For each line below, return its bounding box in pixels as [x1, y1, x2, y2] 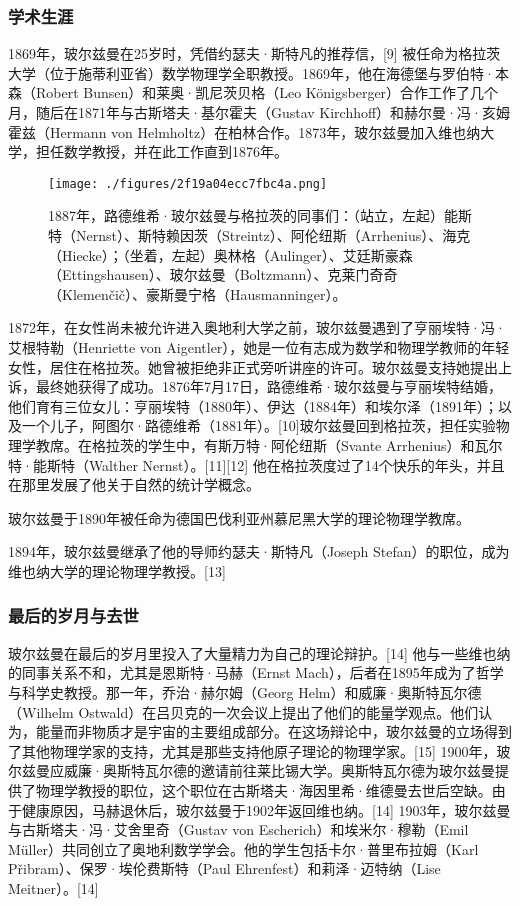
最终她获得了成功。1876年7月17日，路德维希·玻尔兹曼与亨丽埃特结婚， [35, 376, 502, 397]
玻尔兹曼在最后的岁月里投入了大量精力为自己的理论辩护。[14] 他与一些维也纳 [8, 642, 511, 663]
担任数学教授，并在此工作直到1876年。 [35, 141, 288, 162]
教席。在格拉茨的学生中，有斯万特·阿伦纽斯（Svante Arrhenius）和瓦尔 [35, 434, 503, 455]
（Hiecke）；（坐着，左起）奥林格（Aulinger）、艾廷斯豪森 [48, 244, 413, 265]
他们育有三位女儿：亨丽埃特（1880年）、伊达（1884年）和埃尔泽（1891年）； [8, 395, 498, 416]
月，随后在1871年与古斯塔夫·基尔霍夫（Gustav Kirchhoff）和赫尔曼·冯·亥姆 [8, 102, 510, 122]
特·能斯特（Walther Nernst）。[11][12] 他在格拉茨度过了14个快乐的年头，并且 [8, 454, 505, 475]
